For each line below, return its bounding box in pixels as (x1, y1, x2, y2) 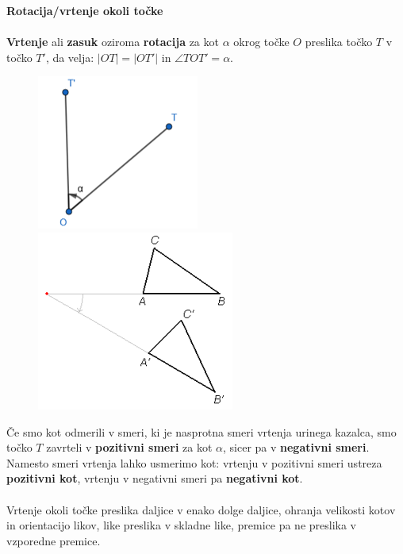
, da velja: (45, 48, 94, 65)
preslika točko (305, 33, 373, 50)
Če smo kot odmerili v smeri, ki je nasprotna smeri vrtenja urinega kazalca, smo (6, 423, 397, 440)
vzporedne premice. (6, 532, 101, 548)
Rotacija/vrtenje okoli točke (6, 2, 163, 18)
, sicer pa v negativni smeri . (222, 439, 370, 456)
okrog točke (233, 33, 290, 50)
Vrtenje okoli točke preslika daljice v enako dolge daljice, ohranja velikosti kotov (6, 501, 396, 517)
